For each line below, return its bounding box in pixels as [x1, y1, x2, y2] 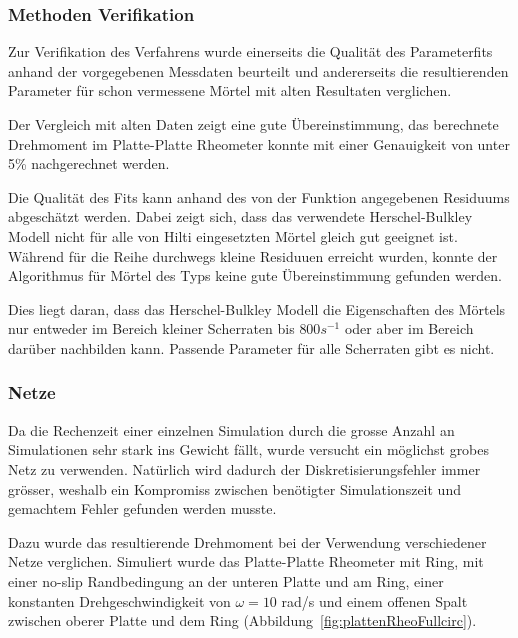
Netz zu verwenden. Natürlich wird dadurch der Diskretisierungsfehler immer [8, 458, 481, 479]
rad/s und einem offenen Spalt [281, 590, 468, 611]
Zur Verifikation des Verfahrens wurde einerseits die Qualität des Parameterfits [8, 41, 493, 62]
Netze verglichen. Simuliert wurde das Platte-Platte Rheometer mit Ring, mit [8, 551, 484, 572]
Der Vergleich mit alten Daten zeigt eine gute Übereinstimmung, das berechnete [8, 114, 499, 134]
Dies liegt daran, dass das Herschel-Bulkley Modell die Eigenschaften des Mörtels [8, 298, 506, 319]
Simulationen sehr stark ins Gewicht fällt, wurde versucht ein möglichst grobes [8, 439, 490, 460]
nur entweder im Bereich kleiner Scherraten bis [8, 318, 295, 339]
